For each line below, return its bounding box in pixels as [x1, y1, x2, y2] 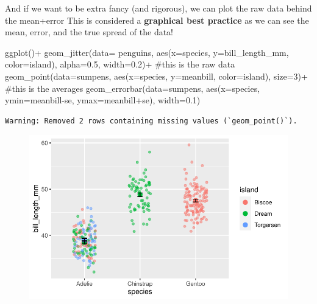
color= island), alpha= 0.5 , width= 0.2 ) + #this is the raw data [5, 58, 235, 71]
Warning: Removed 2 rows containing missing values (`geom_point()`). [5, 116, 297, 125]
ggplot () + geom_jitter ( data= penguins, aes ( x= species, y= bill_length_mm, [5, 46, 289, 58]
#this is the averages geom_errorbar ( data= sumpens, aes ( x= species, [5, 81, 260, 94]
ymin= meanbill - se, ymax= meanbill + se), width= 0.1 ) [5, 94, 201, 106]
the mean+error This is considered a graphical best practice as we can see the [5, 13, 309, 26]
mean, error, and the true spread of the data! [5, 26, 174, 38]
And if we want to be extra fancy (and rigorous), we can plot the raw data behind [5, 2, 312, 14]
